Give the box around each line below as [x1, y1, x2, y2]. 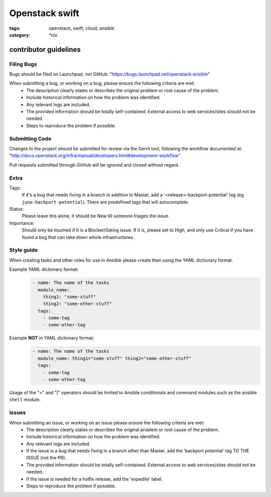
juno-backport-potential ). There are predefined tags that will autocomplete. [22, 199, 189, 205]
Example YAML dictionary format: [9, 267, 79, 273]
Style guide [9, 246, 38, 254]
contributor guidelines [9, 45, 81, 54]
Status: [9, 206, 24, 212]
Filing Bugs [9, 60, 37, 67]
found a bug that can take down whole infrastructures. [22, 234, 134, 240]
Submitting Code [9, 135, 52, 142]
